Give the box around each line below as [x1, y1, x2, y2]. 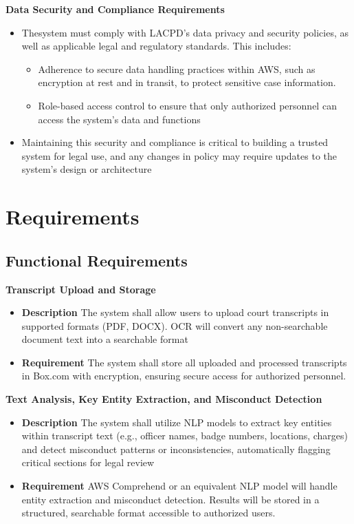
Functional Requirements [5, 249, 188, 271]
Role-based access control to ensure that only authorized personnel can [38, 98, 337, 112]
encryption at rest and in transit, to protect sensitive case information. [38, 75, 336, 90]
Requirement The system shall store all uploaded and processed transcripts [21, 355, 347, 369]
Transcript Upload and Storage [5, 282, 156, 296]
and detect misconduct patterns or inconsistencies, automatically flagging [21, 441, 331, 456]
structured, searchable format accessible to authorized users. [21, 505, 276, 520]
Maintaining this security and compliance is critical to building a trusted [21, 135, 329, 149]
